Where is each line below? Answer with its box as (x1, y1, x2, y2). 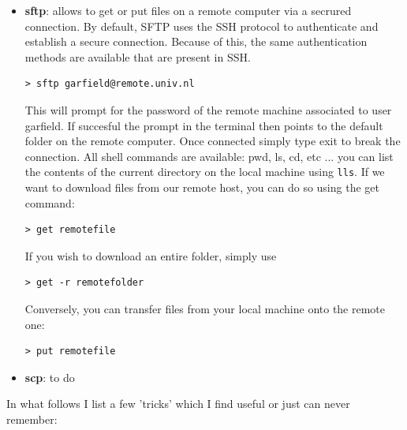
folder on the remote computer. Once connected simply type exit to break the (24, 133, 401, 149)
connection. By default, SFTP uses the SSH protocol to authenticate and (24, 17, 379, 34)
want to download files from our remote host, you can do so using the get (24, 179, 379, 195)
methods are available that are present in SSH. (24, 48, 251, 65)
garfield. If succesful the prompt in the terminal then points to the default (24, 117, 383, 133)
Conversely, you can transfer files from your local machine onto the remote (24, 300, 386, 316)
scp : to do (24, 368, 75, 385)
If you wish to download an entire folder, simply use (24, 247, 277, 264)
